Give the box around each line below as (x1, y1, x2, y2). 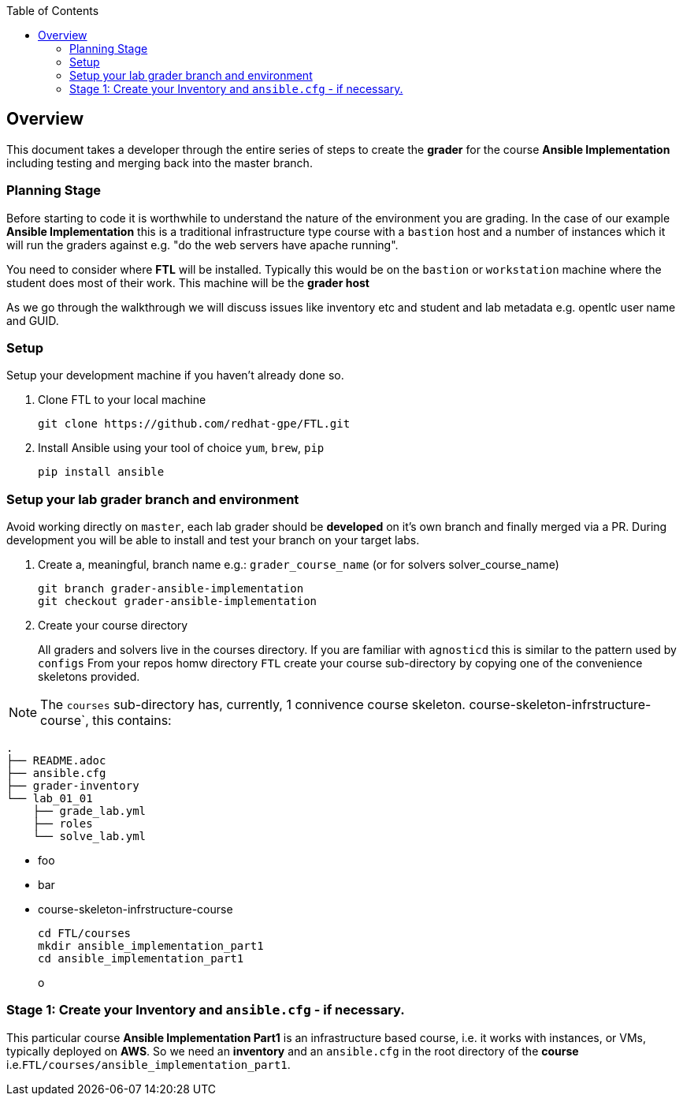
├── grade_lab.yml (32, 805, 147, 818)
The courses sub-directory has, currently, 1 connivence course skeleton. (40, 697, 466, 713)
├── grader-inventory (6, 779, 139, 793)
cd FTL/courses (38, 927, 132, 940)
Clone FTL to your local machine (38, 393, 206, 407)
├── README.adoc (6, 754, 106, 768)
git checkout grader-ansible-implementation (38, 595, 317, 608)
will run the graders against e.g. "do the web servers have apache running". (6, 237, 399, 252)
